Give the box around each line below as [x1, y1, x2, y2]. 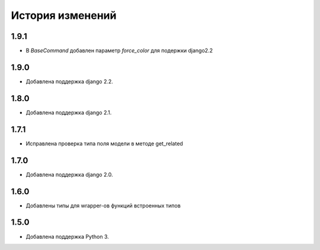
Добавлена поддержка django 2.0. [25, 171, 113, 178]
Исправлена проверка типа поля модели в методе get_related [25, 139, 183, 147]
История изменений [11, 9, 117, 22]
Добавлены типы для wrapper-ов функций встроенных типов [25, 202, 181, 209]
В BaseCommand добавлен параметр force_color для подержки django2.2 [25, 47, 213, 54]
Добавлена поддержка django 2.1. [25, 109, 112, 116]
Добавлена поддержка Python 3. [25, 233, 109, 240]
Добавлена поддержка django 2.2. [25, 77, 114, 85]
